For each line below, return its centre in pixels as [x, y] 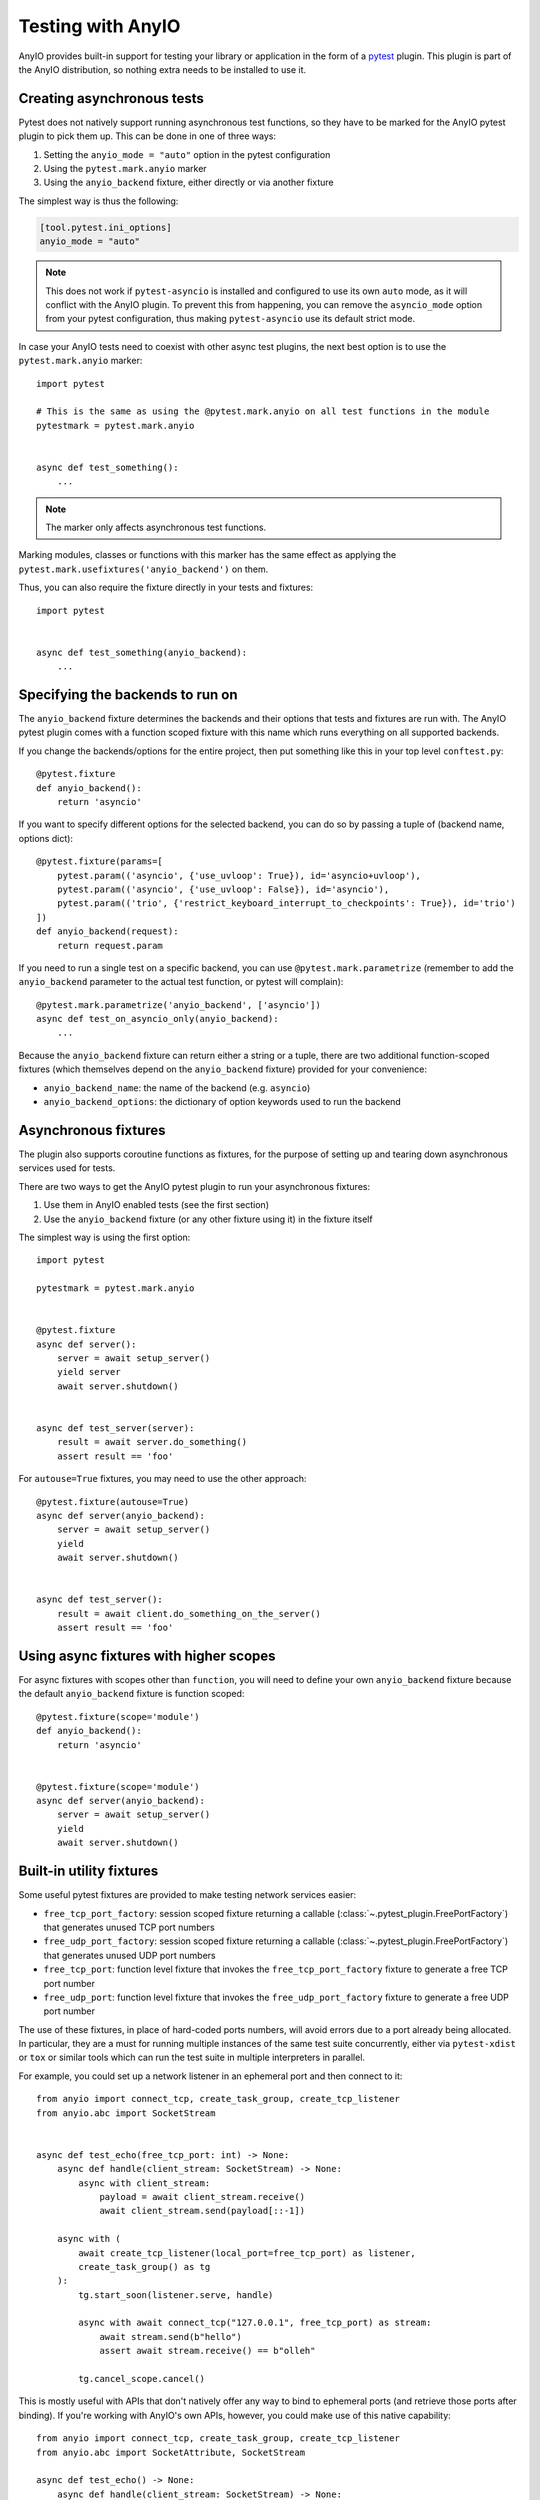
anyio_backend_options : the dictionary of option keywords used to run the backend [222, 1102]
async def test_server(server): [115, 1428]
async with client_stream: [144, 2183]
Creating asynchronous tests [111, 98]
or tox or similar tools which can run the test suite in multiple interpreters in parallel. [191, 2057]
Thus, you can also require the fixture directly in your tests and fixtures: [166, 587]
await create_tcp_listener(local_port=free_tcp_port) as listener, [247, 2253]
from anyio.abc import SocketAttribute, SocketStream [170, 2452]
